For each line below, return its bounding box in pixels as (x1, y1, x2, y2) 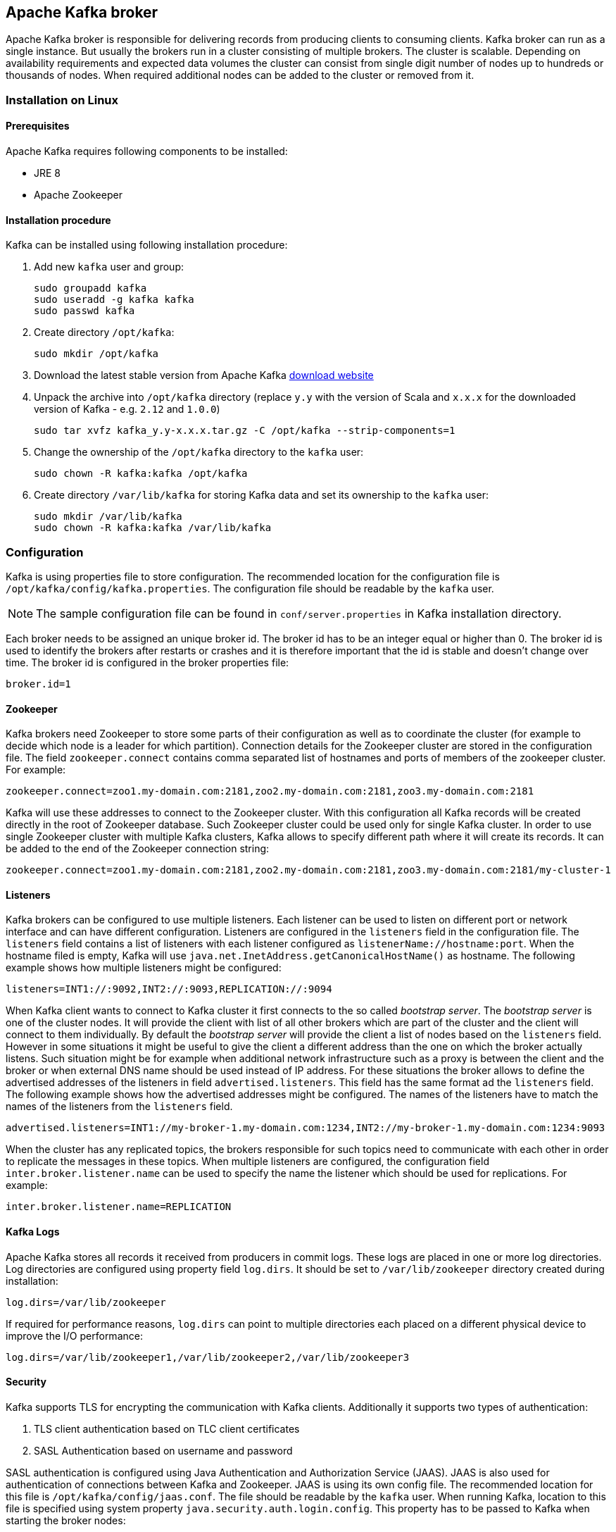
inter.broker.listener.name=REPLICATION (6, 1201, 232, 1213)
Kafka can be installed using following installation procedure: (6, 239, 288, 251)
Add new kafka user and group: (34, 261, 184, 273)
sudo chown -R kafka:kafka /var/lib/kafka (34, 522, 272, 534)
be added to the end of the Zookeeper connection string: (6, 842, 270, 855)
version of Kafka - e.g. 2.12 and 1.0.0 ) (34, 403, 220, 416)
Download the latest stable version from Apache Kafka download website (34, 369, 374, 382)
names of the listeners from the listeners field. (6, 1100, 233, 1113)
